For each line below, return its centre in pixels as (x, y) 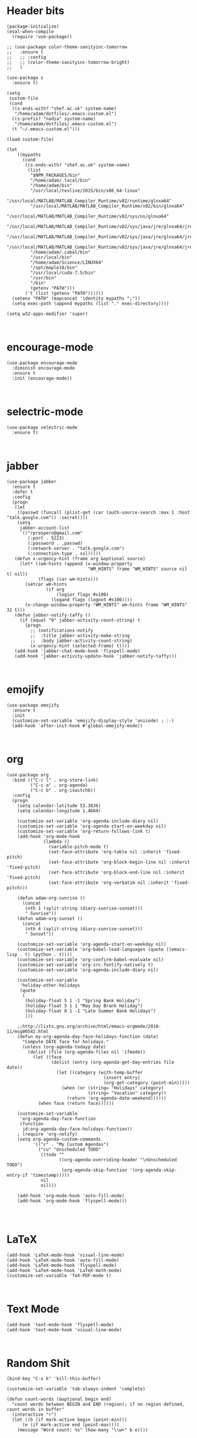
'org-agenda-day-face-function (58, 1118)
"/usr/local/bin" (51, 257)
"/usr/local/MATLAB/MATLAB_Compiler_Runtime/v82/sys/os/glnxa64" (88, 216)
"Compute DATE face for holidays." (65, 1042)
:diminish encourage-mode (44, 368)
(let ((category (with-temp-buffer (100, 1072)
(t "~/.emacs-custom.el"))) (46, 129)
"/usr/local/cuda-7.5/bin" (63, 273)
